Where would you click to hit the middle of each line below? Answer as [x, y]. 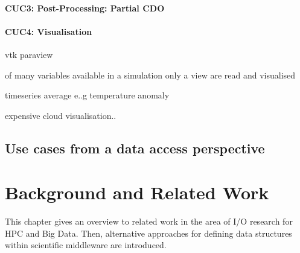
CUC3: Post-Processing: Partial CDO [85, 8]
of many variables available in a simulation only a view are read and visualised [150, 75]
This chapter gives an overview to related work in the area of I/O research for [149, 221]
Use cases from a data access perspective [135, 148]
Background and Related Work [137, 192]
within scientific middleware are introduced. [86, 245]
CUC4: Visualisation [49, 31]
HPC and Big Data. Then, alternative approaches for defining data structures [148, 233]
